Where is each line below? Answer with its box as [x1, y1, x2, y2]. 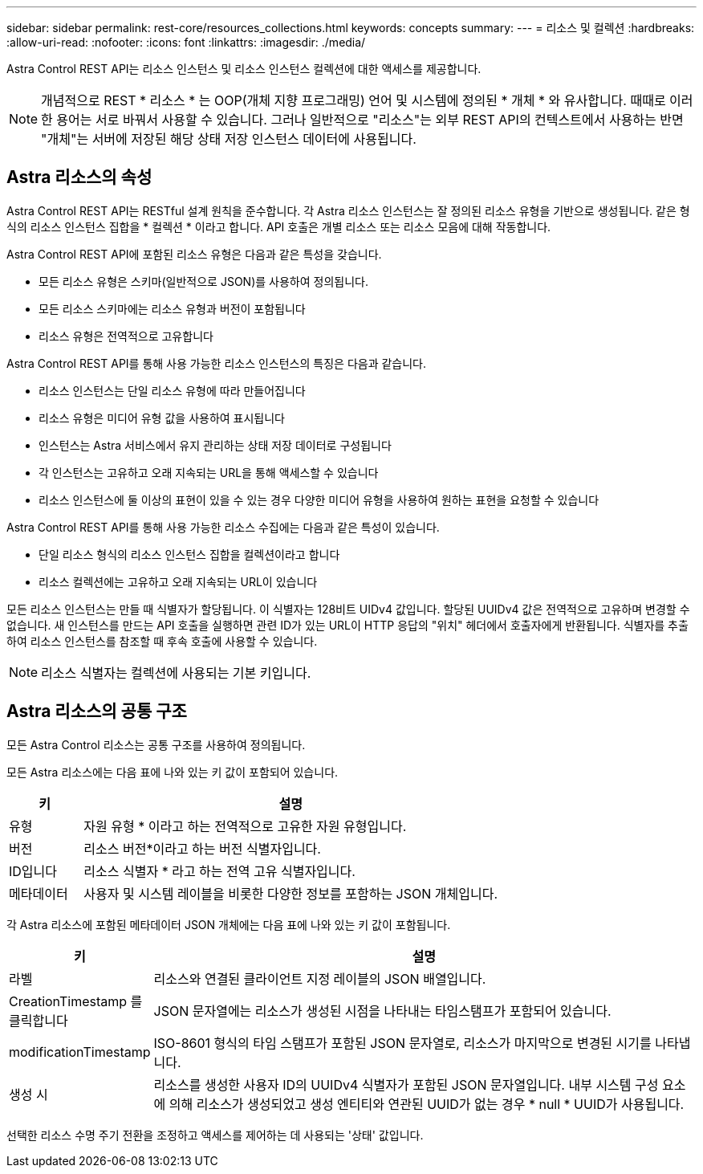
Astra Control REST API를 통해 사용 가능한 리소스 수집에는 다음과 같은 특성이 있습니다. [6, 520, 440, 534]
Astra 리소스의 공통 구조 [6, 701, 187, 722]
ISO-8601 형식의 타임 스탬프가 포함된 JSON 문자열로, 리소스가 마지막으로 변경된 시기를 [153, 1034, 652, 1051]
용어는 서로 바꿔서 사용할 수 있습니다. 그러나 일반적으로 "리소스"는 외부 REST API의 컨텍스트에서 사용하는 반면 [56, 112, 684, 128]
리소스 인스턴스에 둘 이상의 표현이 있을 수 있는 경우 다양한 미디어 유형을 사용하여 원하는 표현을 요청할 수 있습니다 [39, 492, 599, 507]
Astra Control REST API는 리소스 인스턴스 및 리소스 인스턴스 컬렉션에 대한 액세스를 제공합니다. [6, 62, 482, 75]
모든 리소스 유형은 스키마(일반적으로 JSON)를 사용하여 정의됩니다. [39, 274, 368, 288]
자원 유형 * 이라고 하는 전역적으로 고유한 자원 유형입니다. [83, 817, 407, 834]
